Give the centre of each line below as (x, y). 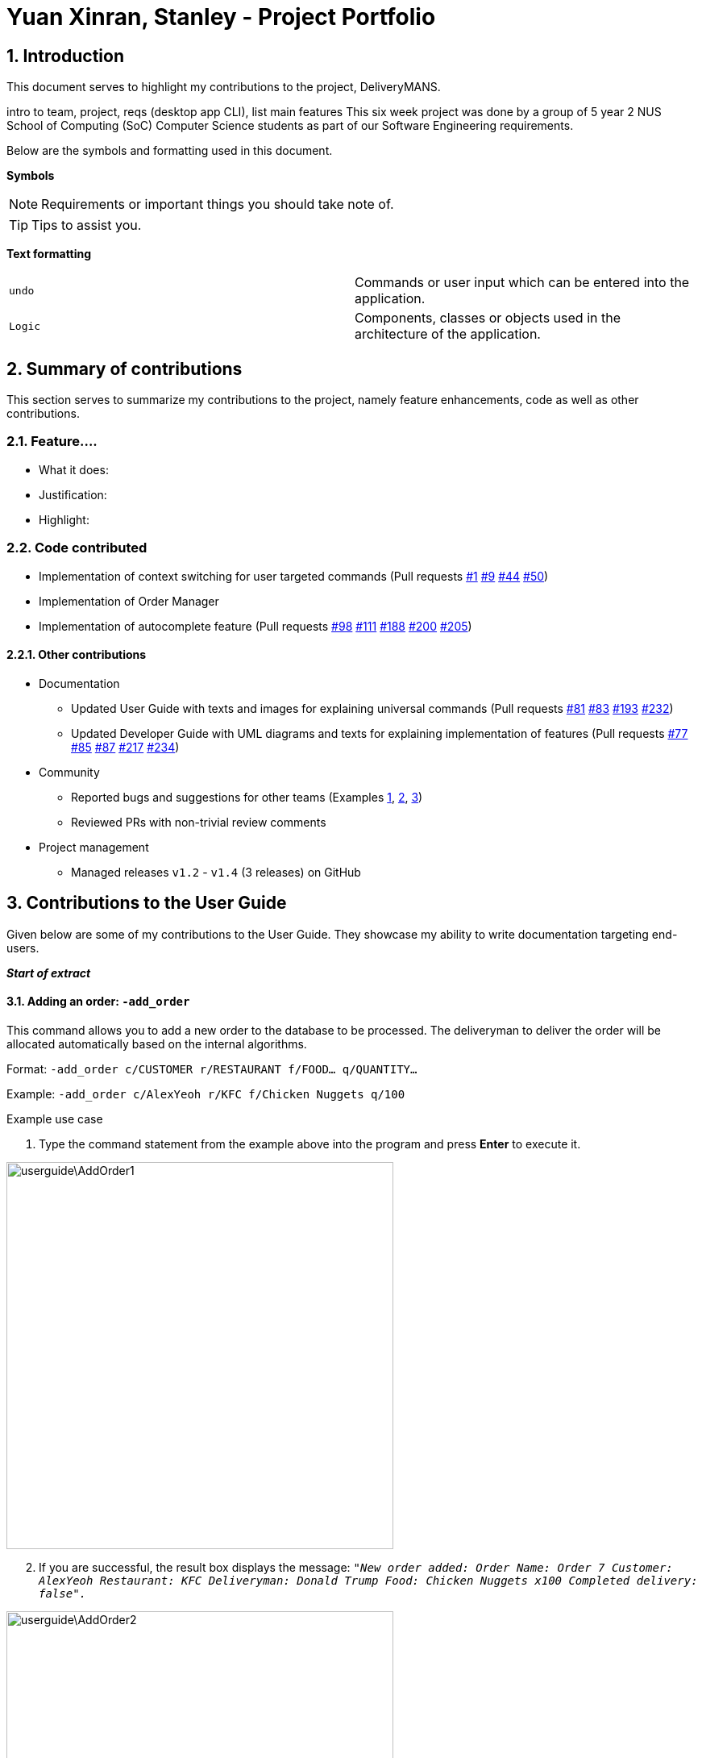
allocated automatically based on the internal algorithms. (157, 1044)
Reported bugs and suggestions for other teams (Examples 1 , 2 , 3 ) (247, 797)
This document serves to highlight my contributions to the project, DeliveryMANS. (224, 87)
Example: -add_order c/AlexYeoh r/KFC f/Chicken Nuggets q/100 (206, 1094)
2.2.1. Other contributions (77, 655)
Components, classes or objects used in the (488, 318)
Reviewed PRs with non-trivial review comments (199, 822)
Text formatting (49, 254)
